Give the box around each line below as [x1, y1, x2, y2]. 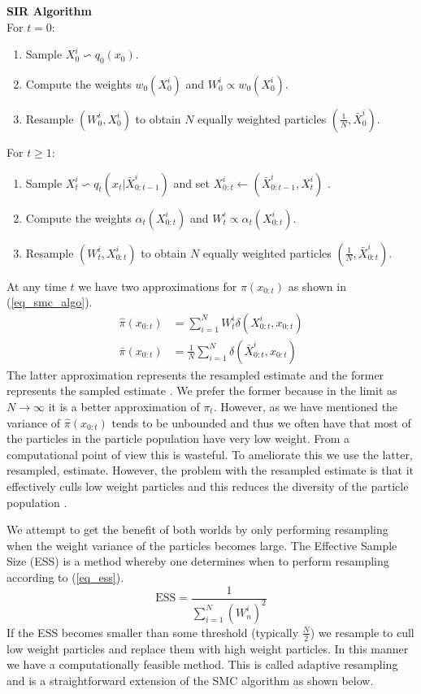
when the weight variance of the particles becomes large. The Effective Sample [7, 536, 397, 553]
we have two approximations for [78, 277, 237, 294]
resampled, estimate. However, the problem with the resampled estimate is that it [7, 462, 414, 479]
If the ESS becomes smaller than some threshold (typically [7, 623, 299, 640]
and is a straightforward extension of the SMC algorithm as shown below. [7, 671, 374, 688]
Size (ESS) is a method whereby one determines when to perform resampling [7, 553, 389, 570]
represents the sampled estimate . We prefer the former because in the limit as [7, 382, 397, 399]
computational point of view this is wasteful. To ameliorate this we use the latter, [7, 445, 413, 462]
